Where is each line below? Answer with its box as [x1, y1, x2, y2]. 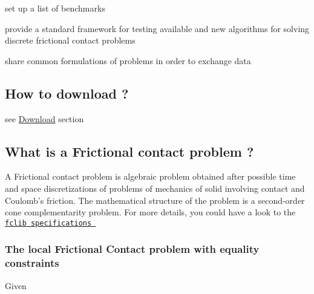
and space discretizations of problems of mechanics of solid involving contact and [5, 181, 305, 194]
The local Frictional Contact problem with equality [5, 241, 260, 256]
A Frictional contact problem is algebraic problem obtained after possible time [5, 170, 296, 183]
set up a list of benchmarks [5, 2, 105, 14]
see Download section [5, 112, 84, 125]
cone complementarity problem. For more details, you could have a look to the [5, 206, 296, 218]
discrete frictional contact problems [5, 34, 136, 47]
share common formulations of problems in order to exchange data [5, 54, 251, 67]
